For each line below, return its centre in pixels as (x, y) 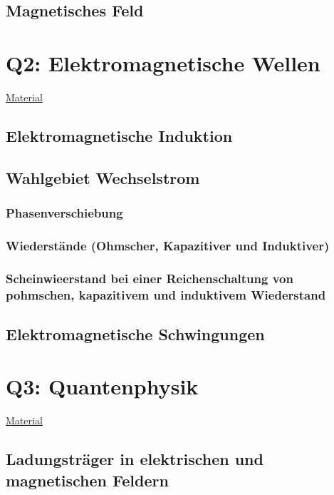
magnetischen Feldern (87, 480)
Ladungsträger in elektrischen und (135, 459)
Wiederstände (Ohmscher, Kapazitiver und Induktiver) (168, 245)
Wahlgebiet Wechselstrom (103, 177)
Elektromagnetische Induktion (119, 135)
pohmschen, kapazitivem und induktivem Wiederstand (166, 294)
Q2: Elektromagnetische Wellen (163, 62)
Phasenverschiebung (64, 212)
